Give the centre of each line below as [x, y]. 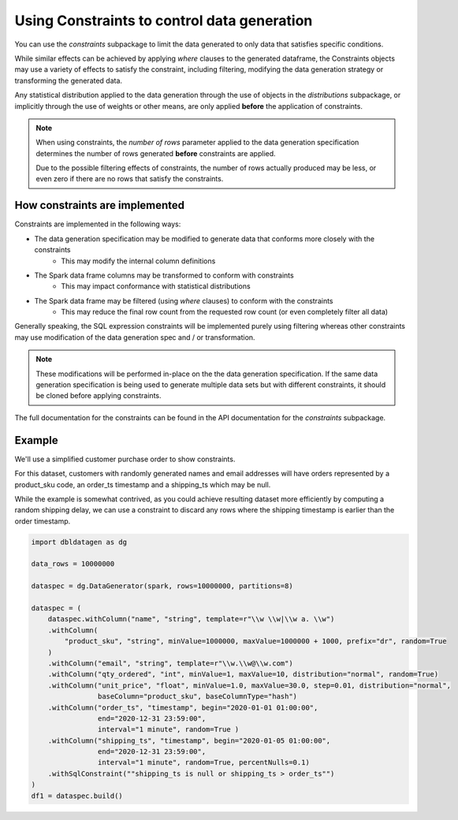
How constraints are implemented [100, 205]
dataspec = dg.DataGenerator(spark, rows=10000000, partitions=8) [162, 586]
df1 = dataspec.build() [77, 796]
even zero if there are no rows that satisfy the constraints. [130, 179]
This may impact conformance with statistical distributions [156, 286]
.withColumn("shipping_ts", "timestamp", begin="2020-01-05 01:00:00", [189, 740]
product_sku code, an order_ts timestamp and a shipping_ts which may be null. [143, 484]
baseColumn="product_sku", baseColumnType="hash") [197, 697]
